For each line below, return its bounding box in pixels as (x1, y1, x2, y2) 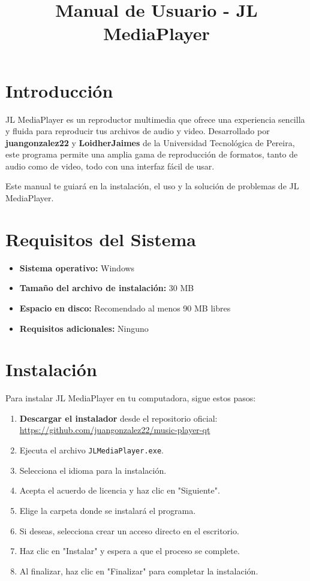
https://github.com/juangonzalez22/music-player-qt (19, 423, 210, 436)
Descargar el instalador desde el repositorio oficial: (19, 411, 218, 424)
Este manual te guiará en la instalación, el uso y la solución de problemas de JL (5, 180, 299, 192)
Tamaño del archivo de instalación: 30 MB (19, 282, 194, 294)
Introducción (5, 78, 113, 102)
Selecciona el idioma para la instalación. (19, 464, 167, 476)
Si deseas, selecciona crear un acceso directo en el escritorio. (19, 524, 239, 537)
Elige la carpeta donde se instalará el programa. (19, 504, 196, 516)
